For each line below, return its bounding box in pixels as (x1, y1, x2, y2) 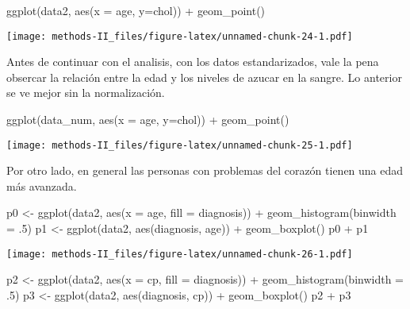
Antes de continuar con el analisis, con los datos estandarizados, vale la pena (6, 53, 379, 70)
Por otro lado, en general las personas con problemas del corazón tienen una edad (6, 162, 404, 179)
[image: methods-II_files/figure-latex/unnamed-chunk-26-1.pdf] (6, 248, 353, 260)
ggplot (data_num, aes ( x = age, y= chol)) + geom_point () (6, 111, 289, 128)
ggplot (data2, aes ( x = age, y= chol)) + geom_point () (6, 2, 266, 18)
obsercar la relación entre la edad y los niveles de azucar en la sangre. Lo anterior (6, 68, 402, 85)
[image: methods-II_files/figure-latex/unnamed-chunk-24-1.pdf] (6, 30, 353, 42)
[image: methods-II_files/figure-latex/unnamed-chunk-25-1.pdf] (6, 139, 353, 151)
